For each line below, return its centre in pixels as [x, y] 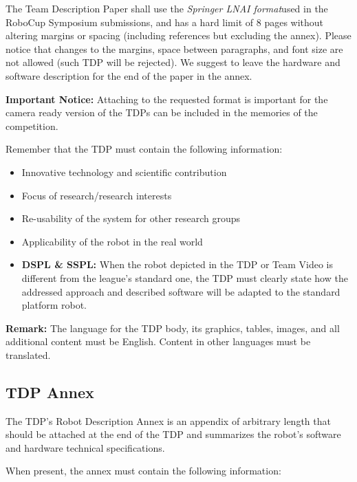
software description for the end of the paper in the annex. [129, 75]
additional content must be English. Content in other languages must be [158, 341]
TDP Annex [50, 392]
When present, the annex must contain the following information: [143, 471]
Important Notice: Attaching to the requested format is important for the [167, 99]
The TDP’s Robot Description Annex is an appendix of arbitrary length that [168, 420]
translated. [28, 354]
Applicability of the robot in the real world [112, 241]
